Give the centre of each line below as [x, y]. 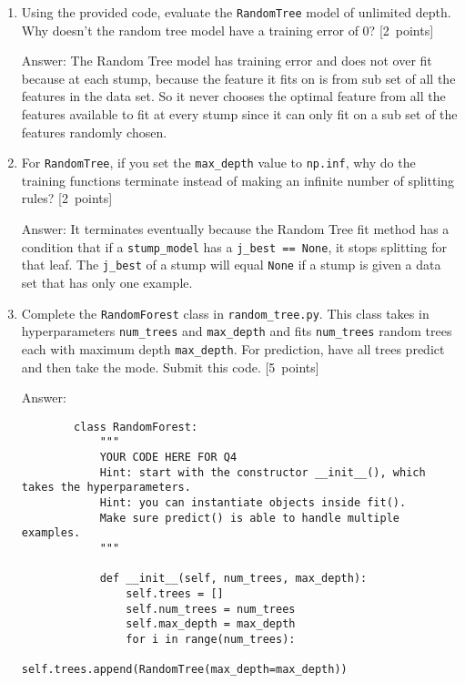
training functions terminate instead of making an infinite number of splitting [238, 180]
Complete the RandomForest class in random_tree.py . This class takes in [225, 313]
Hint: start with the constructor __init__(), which [263, 472]
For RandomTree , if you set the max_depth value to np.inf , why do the [218, 163]
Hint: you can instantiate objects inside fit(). [253, 503]
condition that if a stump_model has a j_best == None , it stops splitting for [234, 246]
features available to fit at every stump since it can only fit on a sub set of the [239, 114]
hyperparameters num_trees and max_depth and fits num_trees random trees [237, 331]
